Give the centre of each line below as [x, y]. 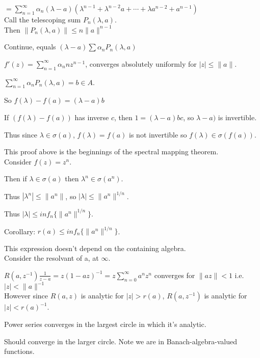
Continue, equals [30, 47]
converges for [175, 275]
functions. [19, 351]
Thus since [21, 134]
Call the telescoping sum [43, 19]
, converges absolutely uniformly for [141, 63]
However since [26, 296]
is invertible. [237, 117]
